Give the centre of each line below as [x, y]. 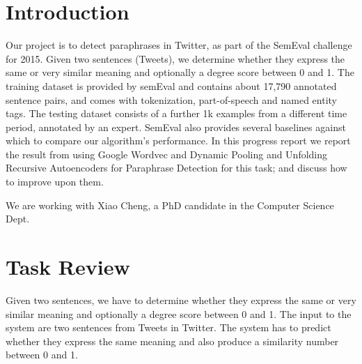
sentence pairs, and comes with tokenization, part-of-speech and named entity [171, 99]
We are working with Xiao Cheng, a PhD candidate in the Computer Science [170, 205]
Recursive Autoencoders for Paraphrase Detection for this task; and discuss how [176, 168]
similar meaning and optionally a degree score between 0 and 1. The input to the [179, 313]
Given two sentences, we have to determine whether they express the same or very [181, 299]
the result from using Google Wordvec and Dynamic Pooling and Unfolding [167, 154]
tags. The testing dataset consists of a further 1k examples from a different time [176, 113]
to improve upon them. [55, 182]
